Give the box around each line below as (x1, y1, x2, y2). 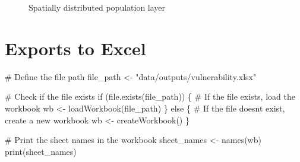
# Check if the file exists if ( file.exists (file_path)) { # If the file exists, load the (5, 90, 295, 103)
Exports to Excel (5, 36, 146, 60)
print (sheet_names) (5, 145, 77, 157)
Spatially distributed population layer (29, 1, 166, 13)
